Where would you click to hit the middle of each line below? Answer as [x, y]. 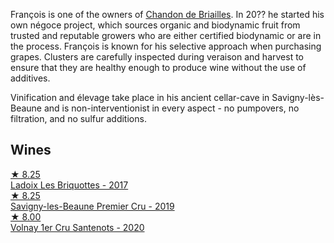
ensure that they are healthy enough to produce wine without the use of [158, 67]
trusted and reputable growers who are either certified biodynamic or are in [166, 35]
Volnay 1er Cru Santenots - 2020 [77, 227]
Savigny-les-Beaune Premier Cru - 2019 [92, 206]
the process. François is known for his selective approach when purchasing [166, 46]
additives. [30, 78]
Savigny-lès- [298, 97]
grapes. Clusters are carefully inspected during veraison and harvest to [157, 57]
